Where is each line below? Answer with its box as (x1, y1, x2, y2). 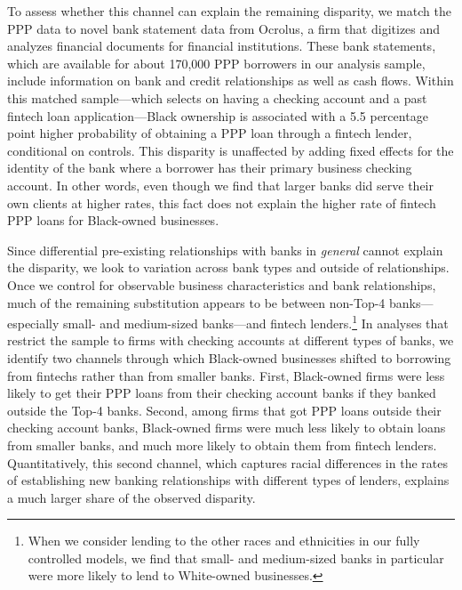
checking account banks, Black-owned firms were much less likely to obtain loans (7, 418, 446, 437)
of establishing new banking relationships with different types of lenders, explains (7, 471, 450, 489)
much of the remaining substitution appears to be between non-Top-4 (7, 293, 386, 311)
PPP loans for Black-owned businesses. (7, 211, 219, 230)
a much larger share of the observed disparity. (7, 488, 256, 506)
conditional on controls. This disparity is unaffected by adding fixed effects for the (7, 141, 454, 159)
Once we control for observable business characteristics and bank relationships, (7, 275, 436, 294)
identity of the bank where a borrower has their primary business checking (7, 158, 412, 177)
